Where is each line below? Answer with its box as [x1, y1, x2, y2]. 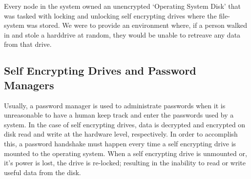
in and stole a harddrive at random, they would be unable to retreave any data [4, 29, 241, 40]
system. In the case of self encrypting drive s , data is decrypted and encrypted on [4, 119, 246, 129]
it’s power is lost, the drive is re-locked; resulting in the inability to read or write [4, 158, 246, 168]
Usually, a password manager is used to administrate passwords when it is [4, 100, 226, 110]
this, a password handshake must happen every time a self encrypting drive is [4, 138, 236, 148]
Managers [4, 77, 54, 92]
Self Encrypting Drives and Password [4, 63, 196, 78]
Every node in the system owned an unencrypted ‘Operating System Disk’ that [4, 1, 241, 11]
